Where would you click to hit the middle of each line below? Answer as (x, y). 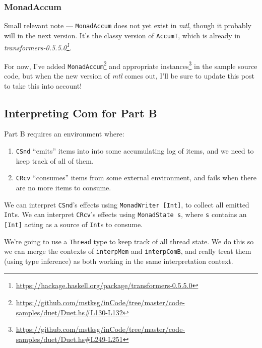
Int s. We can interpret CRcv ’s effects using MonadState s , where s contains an (125, 214)
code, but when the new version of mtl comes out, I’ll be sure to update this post (129, 76)
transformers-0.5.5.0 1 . (38, 46)
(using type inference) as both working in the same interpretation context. (119, 261)
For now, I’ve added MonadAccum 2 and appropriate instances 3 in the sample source (131, 65)
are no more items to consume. (63, 187)
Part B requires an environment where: (64, 134)
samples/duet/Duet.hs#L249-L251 (69, 339)
